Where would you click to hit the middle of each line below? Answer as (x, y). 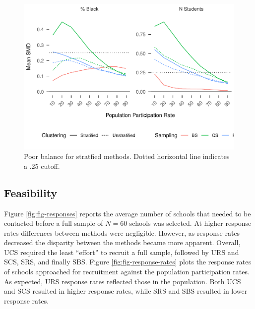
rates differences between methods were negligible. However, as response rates (122, 232)
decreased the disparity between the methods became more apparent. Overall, (122, 242)
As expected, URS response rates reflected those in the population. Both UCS (123, 281)
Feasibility (31, 192)
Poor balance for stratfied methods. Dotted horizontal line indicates (127, 156)
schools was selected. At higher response (190, 223)
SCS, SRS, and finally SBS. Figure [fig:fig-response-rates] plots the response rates (127, 262)
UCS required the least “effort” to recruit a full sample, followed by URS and (122, 252)
